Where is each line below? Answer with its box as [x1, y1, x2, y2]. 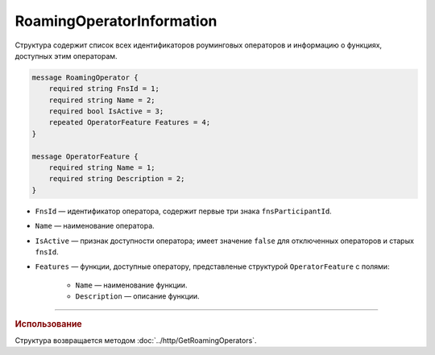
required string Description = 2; [48, 174, 185, 184]
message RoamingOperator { [31, 72, 139, 82]
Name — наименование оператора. [35, 221, 155, 231]
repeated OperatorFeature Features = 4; [48, 118, 211, 127]
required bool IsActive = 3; [48, 107, 164, 116]
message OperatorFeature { [31, 151, 139, 161]
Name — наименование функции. [75, 280, 188, 290]
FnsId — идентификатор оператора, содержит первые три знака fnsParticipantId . [35, 206, 332, 216]
